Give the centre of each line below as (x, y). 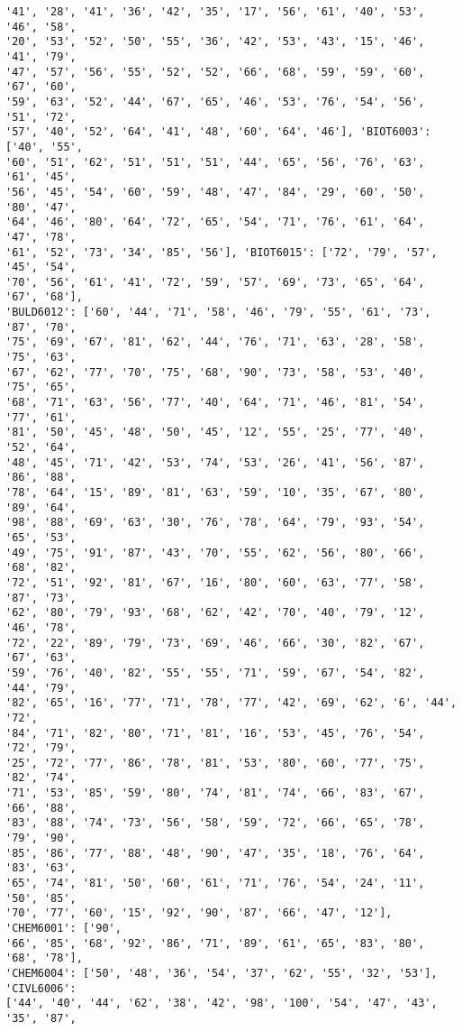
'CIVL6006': (41, 988)
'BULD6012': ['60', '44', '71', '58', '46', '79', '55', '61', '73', (218, 313)
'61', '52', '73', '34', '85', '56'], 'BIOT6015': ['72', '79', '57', (222, 252)
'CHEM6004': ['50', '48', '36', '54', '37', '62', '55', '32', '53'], (222, 973)
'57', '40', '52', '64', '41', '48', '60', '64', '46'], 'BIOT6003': (218, 132)
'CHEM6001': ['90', (63, 929)
